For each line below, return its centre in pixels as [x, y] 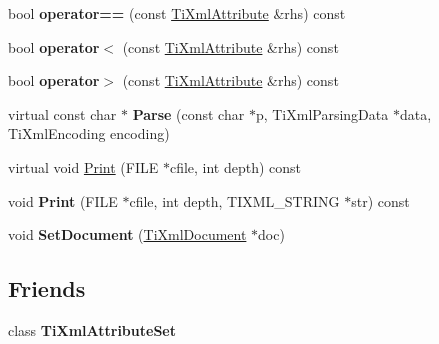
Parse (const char [188, 113]
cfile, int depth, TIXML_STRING [234, 200]
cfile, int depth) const [235, 166]
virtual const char [62, 113]
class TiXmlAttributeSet [92, 329]
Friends [47, 288]
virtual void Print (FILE [83, 166]
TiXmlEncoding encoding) [89, 133]
